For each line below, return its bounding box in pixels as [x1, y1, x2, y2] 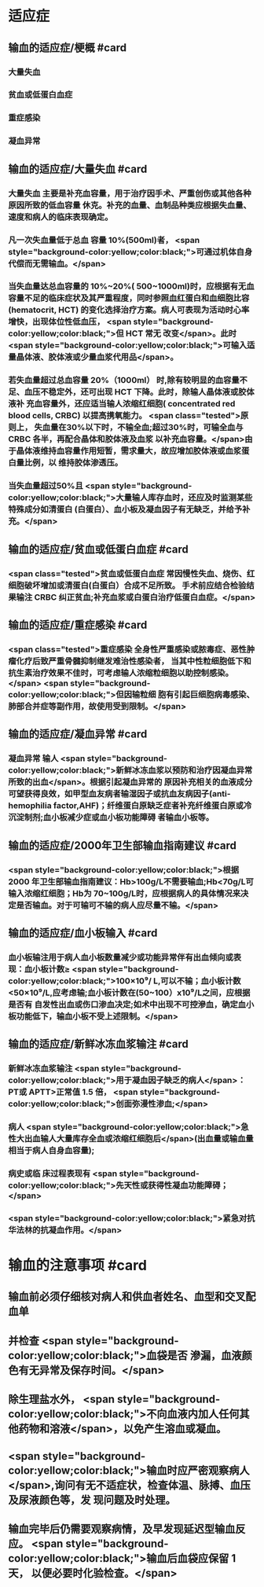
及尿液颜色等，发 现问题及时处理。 [8, 1493, 176, 1506]
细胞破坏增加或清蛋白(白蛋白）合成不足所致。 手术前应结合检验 [8, 579, 247, 590]
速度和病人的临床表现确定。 [8, 211, 113, 222]
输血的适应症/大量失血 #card [8, 162, 148, 175]
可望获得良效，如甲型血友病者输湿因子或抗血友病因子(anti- [8, 788, 231, 799]
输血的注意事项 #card [8, 1257, 148, 1274]
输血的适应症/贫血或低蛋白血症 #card [8, 542, 189, 556]
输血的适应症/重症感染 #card [8, 618, 148, 631]
